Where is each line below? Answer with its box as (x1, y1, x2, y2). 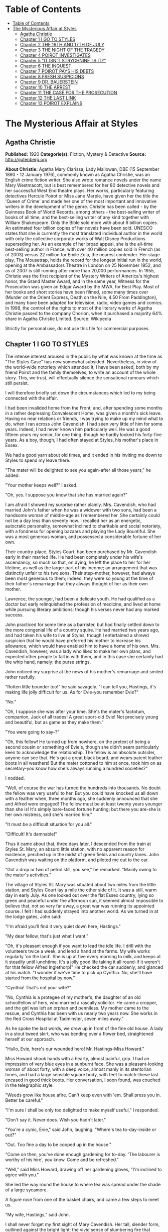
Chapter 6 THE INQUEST (20, 63, 72, 69)
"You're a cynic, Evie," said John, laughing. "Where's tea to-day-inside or (5, 1126, 156, 1133)
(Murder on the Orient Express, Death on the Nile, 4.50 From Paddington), (5, 294, 158, 300)
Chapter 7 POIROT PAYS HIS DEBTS (20, 68, 94, 74)
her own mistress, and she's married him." (5, 811, 93, 817)
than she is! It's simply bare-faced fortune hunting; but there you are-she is (5, 806, 161, 812)
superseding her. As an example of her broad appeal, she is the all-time (5, 241, 153, 247)
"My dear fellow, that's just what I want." (5, 933, 89, 939)
